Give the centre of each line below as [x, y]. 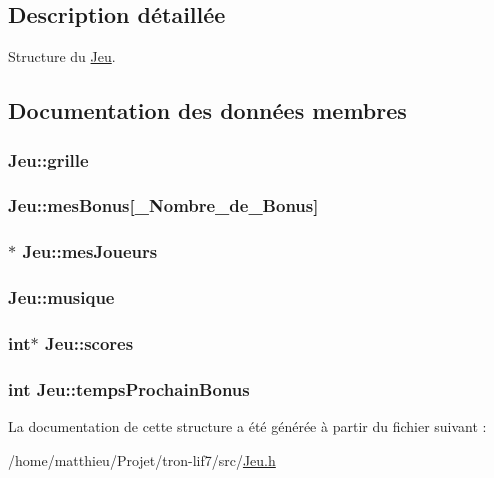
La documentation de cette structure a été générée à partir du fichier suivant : [247, 426]
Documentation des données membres [207, 110]
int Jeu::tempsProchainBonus [129, 388]
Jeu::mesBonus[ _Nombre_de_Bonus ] [163, 205]
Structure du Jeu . [62, 56]
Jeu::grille [48, 159]
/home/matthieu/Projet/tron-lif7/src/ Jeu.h [142, 459]
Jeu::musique [61, 297]
